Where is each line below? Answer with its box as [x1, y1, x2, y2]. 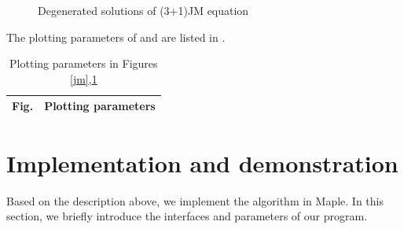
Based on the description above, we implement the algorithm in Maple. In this [6, 192, 384, 209]
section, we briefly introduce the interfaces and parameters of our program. [6, 208, 368, 224]
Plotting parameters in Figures [9, 55, 158, 72]
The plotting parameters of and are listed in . [6, 28, 226, 45]
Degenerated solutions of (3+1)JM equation [38, 2, 249, 18]
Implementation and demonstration [6, 146, 398, 179]
